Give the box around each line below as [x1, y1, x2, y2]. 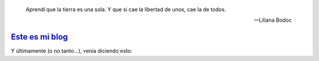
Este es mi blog [11, 32, 68, 42]
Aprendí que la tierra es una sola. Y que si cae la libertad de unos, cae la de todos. [25, 6, 226, 13]
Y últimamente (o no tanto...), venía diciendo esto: [11, 48, 132, 55]
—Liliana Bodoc [253, 16, 292, 23]
